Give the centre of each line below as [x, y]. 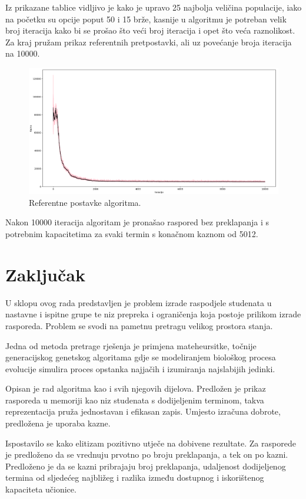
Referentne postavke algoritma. [85, 202]
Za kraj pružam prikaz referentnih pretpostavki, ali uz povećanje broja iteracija [149, 42]
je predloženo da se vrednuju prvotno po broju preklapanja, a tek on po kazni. [147, 454]
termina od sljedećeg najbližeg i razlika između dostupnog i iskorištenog [135, 477]
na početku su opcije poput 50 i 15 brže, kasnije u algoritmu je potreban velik [146, 19]
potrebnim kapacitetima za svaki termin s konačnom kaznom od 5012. [132, 234]
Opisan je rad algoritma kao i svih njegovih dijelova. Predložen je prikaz [136, 388]
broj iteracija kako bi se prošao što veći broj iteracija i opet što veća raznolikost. [150, 30]
